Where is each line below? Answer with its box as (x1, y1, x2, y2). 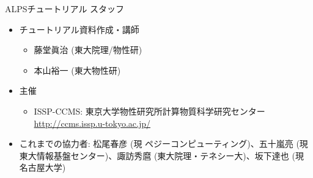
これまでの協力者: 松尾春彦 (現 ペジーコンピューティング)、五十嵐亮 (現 (19, 137, 308, 150)
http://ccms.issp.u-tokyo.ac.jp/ (34, 116, 151, 129)
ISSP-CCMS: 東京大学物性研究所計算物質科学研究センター (34, 104, 265, 117)
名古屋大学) (19, 161, 66, 174)
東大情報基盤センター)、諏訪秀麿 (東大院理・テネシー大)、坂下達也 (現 (19, 149, 304, 162)
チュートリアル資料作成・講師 (19, 23, 139, 35)
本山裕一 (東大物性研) (34, 63, 121, 76)
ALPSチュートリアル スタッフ (5, 2, 125, 15)
